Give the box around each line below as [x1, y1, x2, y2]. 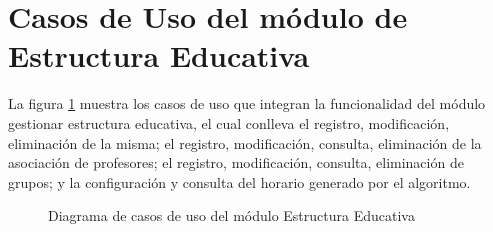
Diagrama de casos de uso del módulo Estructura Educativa [48, 205, 415, 226]
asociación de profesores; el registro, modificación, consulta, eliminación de [8, 152, 464, 173]
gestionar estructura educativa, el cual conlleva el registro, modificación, [8, 112, 450, 133]
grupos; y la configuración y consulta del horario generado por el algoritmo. [8, 171, 471, 192]
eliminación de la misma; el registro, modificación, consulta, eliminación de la [8, 132, 482, 153]
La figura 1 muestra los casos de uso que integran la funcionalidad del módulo [8, 93, 486, 114]
